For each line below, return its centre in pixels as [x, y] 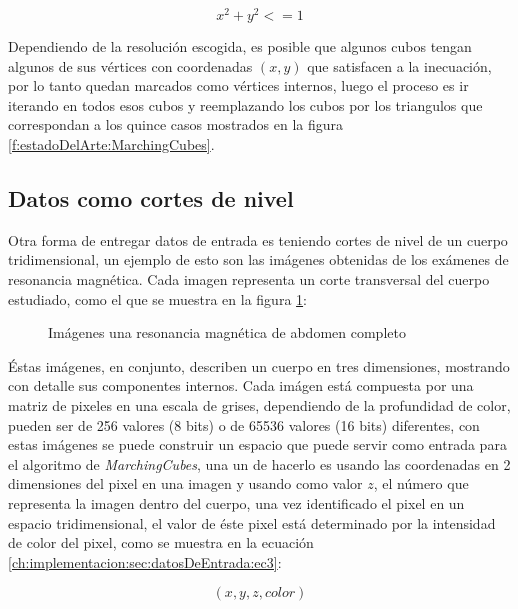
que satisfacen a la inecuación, [399, 65]
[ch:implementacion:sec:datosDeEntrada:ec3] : [145, 561]
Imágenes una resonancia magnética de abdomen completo [227, 332]
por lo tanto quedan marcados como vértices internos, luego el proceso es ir [238, 85]
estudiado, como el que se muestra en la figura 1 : [157, 298]
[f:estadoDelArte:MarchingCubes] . [111, 144]
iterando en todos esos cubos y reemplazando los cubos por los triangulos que [245, 104]
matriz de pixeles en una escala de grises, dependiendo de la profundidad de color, [259, 405]
